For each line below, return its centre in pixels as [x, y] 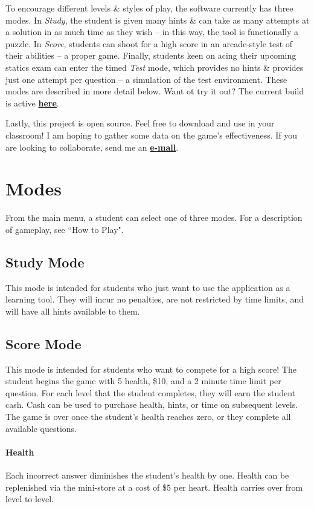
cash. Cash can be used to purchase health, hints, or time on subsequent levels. [152, 404]
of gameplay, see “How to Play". [65, 229]
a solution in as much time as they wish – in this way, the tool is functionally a [152, 32]
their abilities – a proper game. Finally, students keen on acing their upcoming [151, 55]
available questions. [41, 428]
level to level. [30, 499]
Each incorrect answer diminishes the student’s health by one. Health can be [147, 475]
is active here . [32, 103]
